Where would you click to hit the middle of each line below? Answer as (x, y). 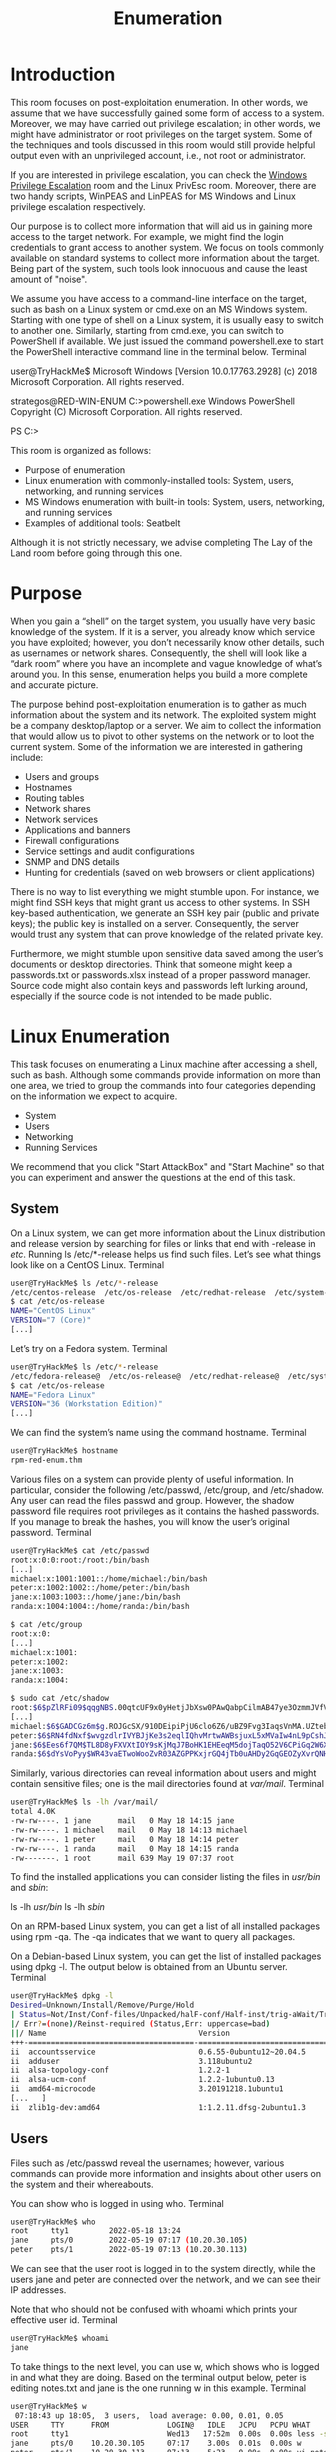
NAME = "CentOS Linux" (53, 1311)
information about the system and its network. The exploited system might (163, 714)
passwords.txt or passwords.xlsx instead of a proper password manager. (160, 974)
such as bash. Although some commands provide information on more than (166, 1074)
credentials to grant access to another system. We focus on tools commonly (167, 247)
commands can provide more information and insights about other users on (166, 2173)
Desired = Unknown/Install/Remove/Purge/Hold (102, 2005)
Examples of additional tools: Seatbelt (102, 523)
